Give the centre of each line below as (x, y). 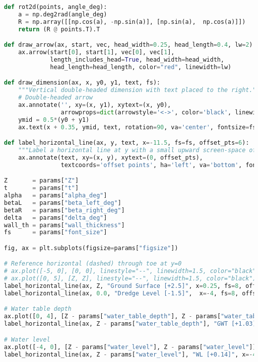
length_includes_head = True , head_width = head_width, (137, 59)
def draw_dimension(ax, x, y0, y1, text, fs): (82, 83)
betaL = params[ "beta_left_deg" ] (63, 203)
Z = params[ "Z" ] (41, 181)
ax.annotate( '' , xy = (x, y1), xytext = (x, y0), (95, 105)
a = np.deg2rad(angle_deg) (63, 14)
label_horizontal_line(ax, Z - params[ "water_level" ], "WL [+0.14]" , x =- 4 (130, 354)
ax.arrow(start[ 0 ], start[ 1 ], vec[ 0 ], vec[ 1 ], (96, 52)
